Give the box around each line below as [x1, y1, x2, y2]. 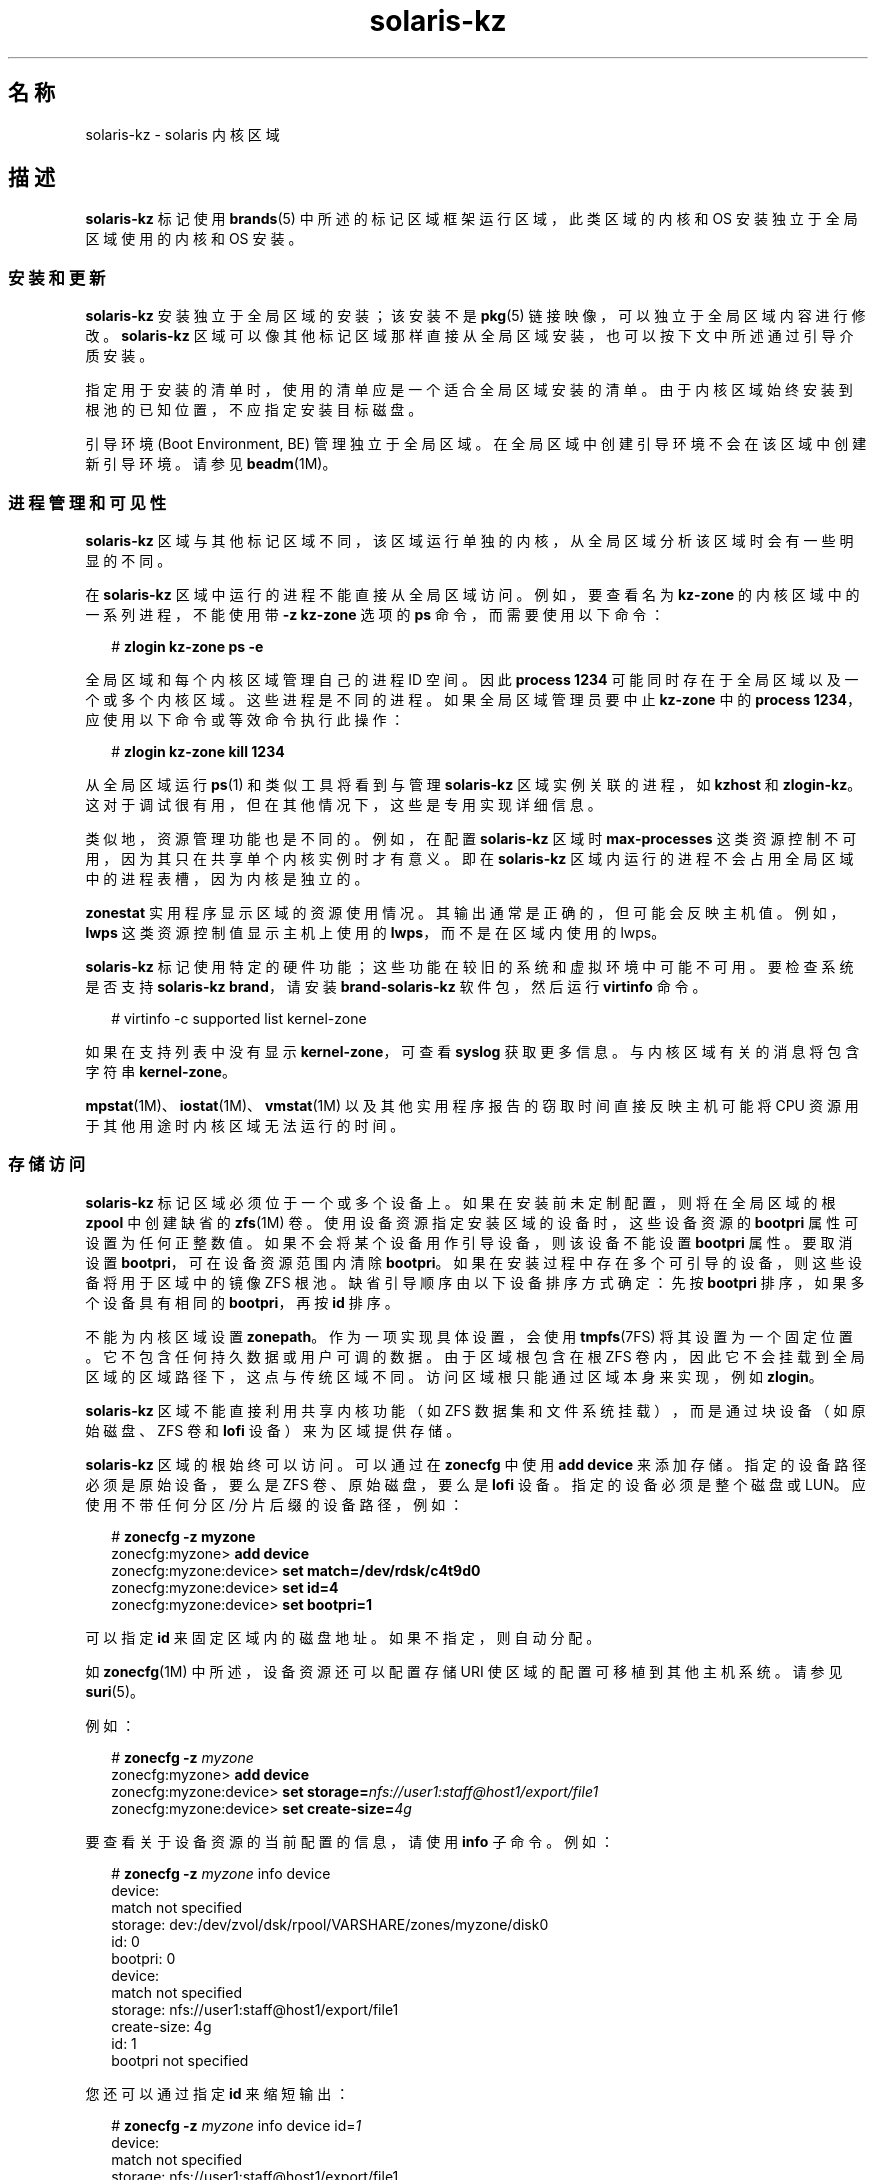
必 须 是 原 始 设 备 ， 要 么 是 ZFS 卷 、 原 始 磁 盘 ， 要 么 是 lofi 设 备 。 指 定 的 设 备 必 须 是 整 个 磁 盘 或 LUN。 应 [85, 1475, 866, 1493]
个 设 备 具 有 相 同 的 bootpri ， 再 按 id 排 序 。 [85, 1293, 399, 1311]
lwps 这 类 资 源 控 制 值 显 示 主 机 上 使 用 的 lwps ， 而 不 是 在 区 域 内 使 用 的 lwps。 [85, 923, 666, 941]
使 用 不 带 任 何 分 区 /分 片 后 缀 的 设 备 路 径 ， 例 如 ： [85, 1495, 464, 1513]
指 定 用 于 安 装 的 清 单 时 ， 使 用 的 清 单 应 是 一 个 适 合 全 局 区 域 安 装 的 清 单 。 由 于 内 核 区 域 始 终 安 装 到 [85, 381, 853, 399]
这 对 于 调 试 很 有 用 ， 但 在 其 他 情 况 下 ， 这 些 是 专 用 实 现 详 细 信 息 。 [85, 795, 602, 813]
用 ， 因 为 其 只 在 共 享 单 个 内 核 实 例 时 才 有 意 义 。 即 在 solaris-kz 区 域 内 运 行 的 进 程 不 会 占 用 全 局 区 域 [85, 849, 854, 867]
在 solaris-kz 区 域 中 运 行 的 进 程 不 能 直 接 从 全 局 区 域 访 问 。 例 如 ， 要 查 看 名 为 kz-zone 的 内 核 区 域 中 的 [85, 585, 860, 603]
